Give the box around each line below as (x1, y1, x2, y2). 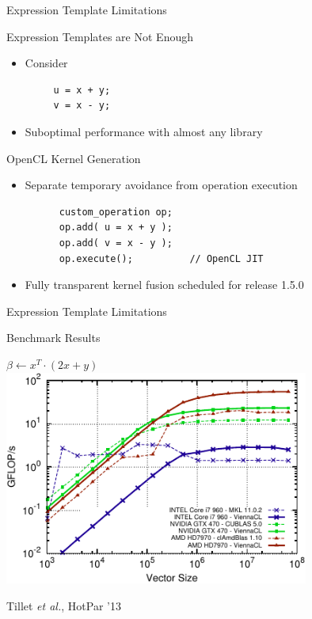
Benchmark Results (6, 329, 101, 346)
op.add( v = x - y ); (59, 237, 173, 249)
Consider (25, 55, 68, 71)
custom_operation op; (59, 206, 173, 218)
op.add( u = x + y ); (59, 222, 173, 234)
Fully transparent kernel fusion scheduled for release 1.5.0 (25, 276, 304, 293)
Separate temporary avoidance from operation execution (25, 177, 298, 193)
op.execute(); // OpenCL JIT (59, 253, 264, 264)
